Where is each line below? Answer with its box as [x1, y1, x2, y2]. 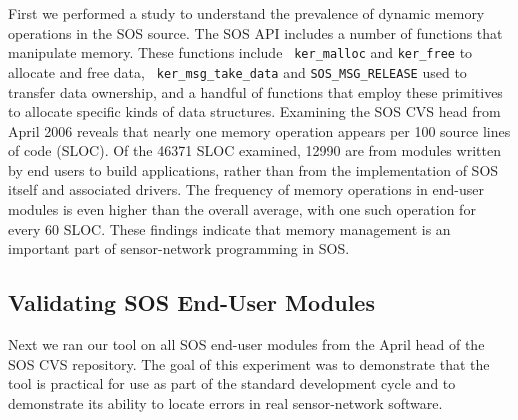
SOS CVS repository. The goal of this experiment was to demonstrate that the [8, 353, 490, 374]
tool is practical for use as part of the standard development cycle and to [8, 373, 456, 394]
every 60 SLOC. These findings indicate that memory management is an [8, 218, 451, 239]
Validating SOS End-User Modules [8, 287, 375, 318]
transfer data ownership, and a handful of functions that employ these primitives [8, 81, 503, 102]
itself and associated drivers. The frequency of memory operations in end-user [8, 179, 484, 200]
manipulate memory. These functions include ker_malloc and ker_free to [8, 42, 473, 63]
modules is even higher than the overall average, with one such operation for [8, 199, 476, 220]
